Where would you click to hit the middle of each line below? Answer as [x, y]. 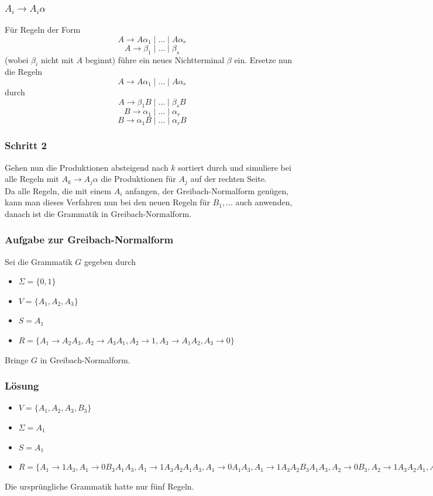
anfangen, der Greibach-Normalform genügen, [207, 190]
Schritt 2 [26, 145]
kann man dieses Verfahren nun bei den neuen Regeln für [107, 202]
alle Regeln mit [32, 179]
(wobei [17, 59]
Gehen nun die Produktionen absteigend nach [87, 167]
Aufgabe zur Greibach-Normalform [89, 240]
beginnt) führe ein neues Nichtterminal [155, 59]
